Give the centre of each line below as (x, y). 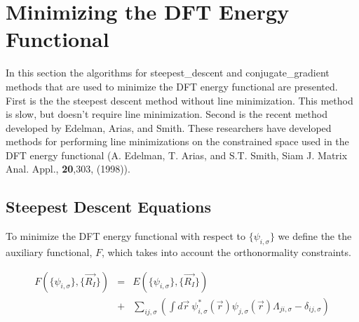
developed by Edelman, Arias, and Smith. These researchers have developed (169, 127)
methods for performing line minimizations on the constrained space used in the (177, 141)
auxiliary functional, (49, 252)
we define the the (315, 236)
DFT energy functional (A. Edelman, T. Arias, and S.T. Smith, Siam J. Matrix (177, 155)
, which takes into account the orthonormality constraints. (226, 252)
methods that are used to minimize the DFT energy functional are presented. (172, 86)
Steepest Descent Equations (109, 207)
